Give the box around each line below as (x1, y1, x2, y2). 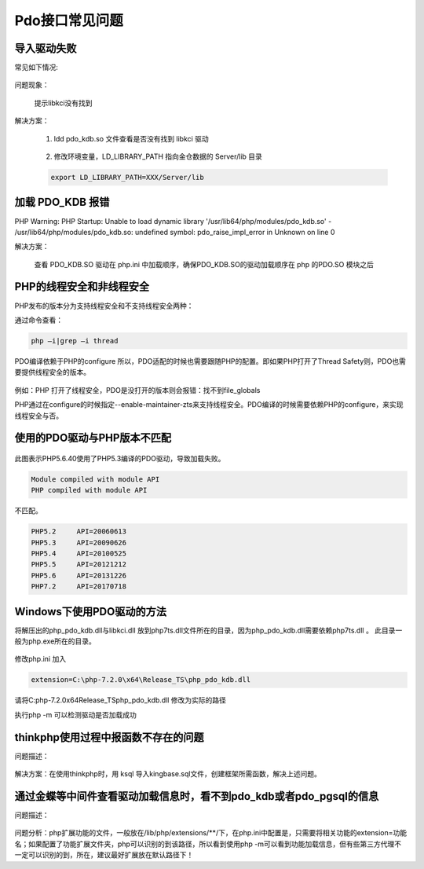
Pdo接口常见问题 (14, 12, 123, 29)
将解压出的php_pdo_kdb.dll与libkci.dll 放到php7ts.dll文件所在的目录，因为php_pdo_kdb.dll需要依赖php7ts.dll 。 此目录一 (14, 625, 403, 635)
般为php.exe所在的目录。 (14, 636, 96, 646)
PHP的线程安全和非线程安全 (14, 280, 149, 294)
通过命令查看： (14, 315, 63, 324)
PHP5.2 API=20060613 (31, 527, 127, 536)
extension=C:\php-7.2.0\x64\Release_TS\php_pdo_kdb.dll (31, 676, 251, 684)
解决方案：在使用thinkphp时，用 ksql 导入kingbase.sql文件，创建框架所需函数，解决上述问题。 (14, 769, 321, 779)
